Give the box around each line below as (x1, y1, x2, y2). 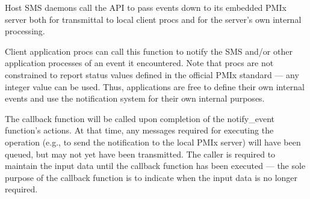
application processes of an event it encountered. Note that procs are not (5, 57, 274, 69)
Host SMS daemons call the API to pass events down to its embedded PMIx (5, 1, 287, 13)
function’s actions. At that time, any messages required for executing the (5, 124, 274, 136)
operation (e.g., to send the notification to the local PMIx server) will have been (5, 135, 301, 148)
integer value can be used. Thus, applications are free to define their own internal (5, 80, 305, 93)
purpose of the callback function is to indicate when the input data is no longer (5, 171, 298, 183)
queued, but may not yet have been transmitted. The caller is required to (5, 147, 276, 160)
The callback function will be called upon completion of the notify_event (5, 112, 275, 124)
